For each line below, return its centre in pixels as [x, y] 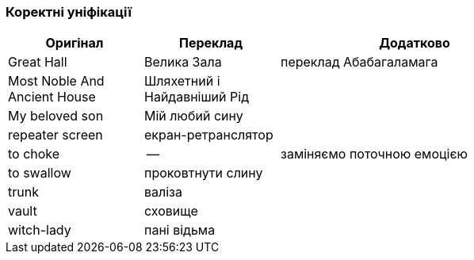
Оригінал [75, 43]
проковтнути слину [204, 173]
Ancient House [52, 97]
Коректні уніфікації [69, 12]
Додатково [415, 43]
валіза [163, 192]
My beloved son [56, 116]
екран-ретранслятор [209, 135]
